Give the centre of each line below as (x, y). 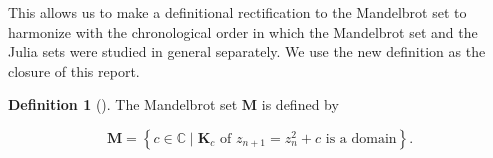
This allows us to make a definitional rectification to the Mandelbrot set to (237, 12)
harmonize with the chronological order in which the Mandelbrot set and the (243, 31)
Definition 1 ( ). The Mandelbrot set (123, 104)
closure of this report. (74, 70)
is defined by (300, 104)
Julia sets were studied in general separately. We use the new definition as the (247, 51)
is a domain (361, 138)
